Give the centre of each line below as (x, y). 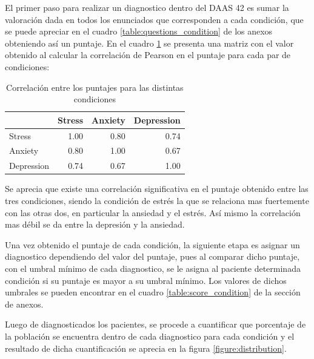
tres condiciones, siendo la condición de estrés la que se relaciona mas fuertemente (157, 200)
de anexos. (24, 304)
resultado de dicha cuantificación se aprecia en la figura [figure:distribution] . (146, 348)
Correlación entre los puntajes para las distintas (95, 87)
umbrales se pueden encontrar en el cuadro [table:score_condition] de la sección (153, 292)
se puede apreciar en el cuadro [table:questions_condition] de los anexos (139, 31)
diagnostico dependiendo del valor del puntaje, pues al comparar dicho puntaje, (152, 256)
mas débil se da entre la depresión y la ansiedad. (95, 224)
